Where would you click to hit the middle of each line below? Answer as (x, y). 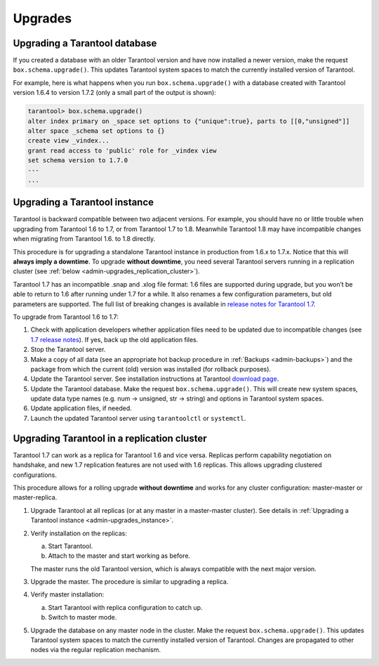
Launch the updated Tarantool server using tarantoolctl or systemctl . (138, 418)
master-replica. (35, 497)
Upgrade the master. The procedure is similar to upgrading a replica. (129, 582)
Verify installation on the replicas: (79, 533)
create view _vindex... (69, 141)
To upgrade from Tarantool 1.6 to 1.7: (66, 317)
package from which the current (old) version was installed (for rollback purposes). (151, 369)
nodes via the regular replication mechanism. (96, 650)
